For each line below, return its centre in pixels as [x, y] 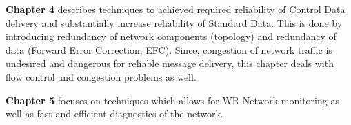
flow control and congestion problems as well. [101, 76]
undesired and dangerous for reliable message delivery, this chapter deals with [170, 63]
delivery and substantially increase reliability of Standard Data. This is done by [174, 22]
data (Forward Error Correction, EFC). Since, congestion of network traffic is [169, 49]
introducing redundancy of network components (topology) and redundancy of [171, 36]
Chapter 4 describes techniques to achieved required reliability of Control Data [175, 9]
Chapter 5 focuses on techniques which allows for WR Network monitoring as [172, 100]
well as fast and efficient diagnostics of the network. [114, 114]
